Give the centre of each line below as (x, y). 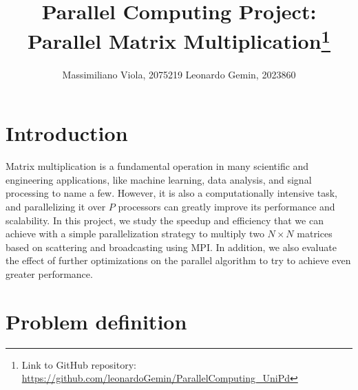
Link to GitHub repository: (79, 364)
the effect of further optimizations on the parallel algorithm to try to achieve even (178, 260)
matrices (315, 234)
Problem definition (96, 321)
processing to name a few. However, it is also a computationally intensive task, (171, 193)
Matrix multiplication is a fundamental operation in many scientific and (157, 166)
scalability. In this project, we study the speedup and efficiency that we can (165, 220)
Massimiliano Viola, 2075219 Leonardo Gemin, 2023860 (179, 74)
